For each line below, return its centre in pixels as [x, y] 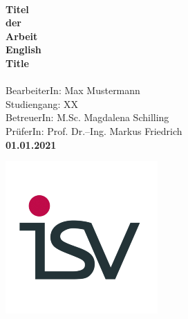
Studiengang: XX [42, 103]
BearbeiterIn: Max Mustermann [73, 90]
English [23, 49]
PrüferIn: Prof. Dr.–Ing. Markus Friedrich [94, 130]
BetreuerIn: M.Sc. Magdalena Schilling [87, 117]
